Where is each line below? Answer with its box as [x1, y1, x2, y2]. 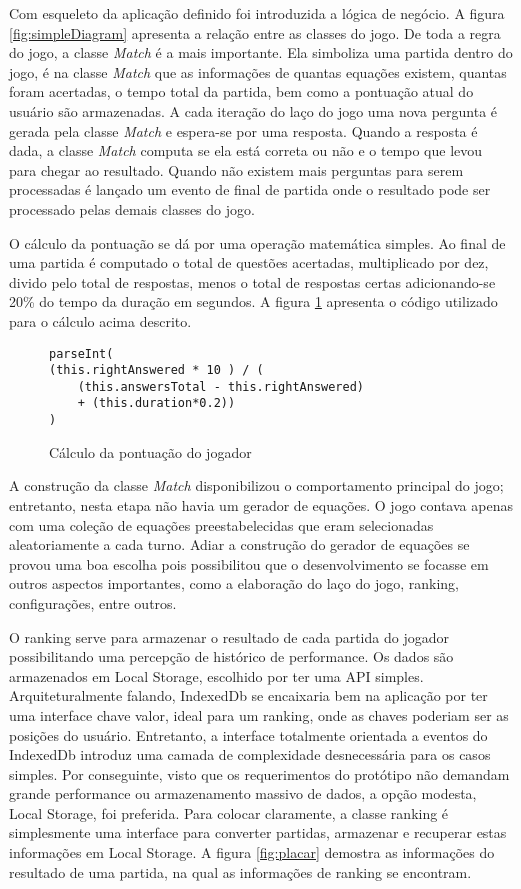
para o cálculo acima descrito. [9, 310, 192, 331]
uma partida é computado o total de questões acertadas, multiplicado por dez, [9, 252, 489, 273]
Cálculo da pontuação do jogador [49, 441, 252, 462]
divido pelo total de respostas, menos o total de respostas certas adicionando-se [9, 271, 496, 292]
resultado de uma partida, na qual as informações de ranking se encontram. [9, 861, 472, 882]
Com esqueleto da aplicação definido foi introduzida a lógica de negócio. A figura [9, 3, 505, 23]
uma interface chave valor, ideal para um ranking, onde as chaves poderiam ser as [9, 704, 509, 725]
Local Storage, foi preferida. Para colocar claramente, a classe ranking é [9, 802, 449, 823]
